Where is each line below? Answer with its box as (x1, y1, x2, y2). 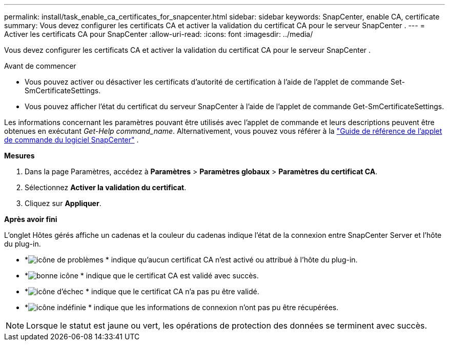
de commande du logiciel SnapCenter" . (4, 135, 139, 144)
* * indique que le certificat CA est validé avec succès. (25, 271, 259, 280)
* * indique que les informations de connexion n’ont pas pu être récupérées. (25, 303, 339, 312)
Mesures (4, 151, 35, 160)
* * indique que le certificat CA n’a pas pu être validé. (25, 287, 259, 296)
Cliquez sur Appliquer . (25, 199, 101, 208)
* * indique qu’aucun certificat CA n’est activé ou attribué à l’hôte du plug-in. (25, 255, 358, 264)
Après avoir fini (4, 215, 57, 224)
